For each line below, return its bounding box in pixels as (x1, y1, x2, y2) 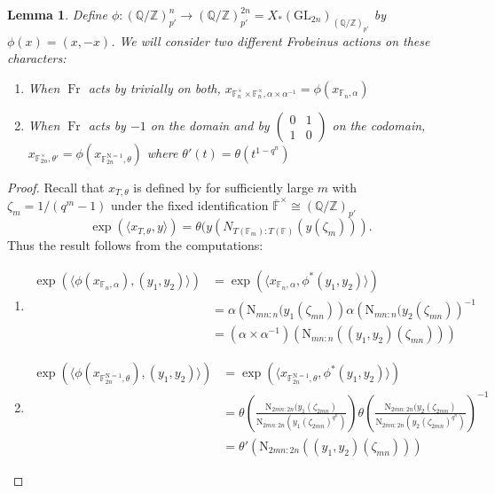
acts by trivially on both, (88, 79, 221, 97)
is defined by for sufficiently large (133, 178, 314, 196)
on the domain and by (150, 116, 270, 134)
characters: (7, 49, 67, 67)
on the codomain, (332, 116, 426, 134)
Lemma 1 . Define (7, 5, 107, 23)
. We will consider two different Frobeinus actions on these (111, 31, 430, 50)
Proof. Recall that (7, 178, 105, 196)
